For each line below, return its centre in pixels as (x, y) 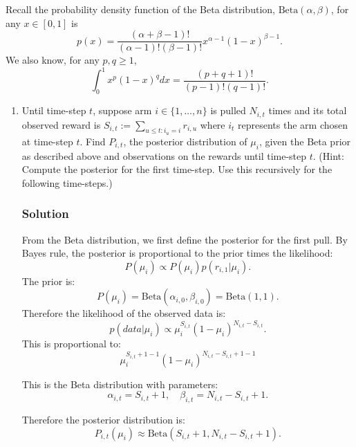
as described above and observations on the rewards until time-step (164, 155)
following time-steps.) (67, 182)
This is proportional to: (71, 344)
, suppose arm (122, 110)
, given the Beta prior (305, 141)
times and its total (308, 110)
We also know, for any (53, 60)
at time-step (47, 141)
